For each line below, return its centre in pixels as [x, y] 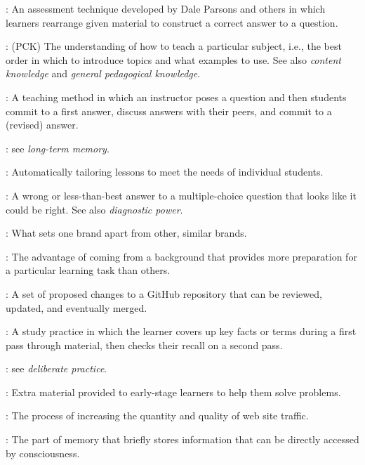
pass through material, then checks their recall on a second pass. [144, 345]
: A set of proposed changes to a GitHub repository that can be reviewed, [164, 293]
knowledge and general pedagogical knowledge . [103, 73]
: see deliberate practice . [57, 368]
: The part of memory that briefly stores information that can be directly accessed [182, 439]
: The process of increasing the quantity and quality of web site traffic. [157, 415]
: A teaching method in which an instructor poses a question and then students [176, 97]
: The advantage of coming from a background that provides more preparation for [181, 256]
